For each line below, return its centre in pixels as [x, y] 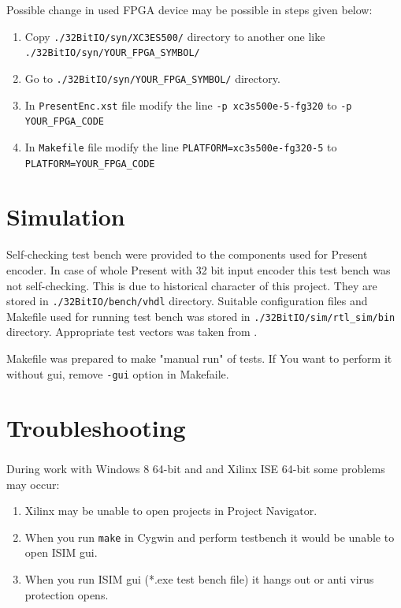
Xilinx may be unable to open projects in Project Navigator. [171, 511]
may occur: [33, 484]
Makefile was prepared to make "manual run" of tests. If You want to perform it [199, 358]
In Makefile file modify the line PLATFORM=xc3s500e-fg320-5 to [181, 146]
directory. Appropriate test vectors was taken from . [132, 332]
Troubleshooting [96, 428]
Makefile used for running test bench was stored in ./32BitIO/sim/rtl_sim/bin [201, 316]
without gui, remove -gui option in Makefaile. [118, 373]
